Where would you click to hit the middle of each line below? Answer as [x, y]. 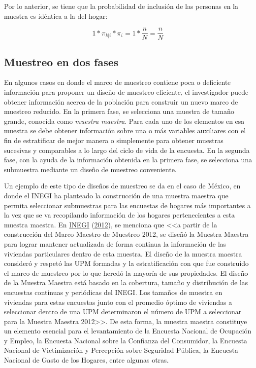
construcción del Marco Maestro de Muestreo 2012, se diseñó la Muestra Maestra [126, 234]
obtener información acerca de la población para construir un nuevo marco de [121, 101]
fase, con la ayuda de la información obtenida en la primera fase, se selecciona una [128, 160]
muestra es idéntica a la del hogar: [56, 16]
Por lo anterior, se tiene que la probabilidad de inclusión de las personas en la [121, 6]
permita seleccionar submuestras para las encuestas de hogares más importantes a [128, 205]
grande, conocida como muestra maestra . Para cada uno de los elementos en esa [124, 121]
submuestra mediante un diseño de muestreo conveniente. [90, 169]
